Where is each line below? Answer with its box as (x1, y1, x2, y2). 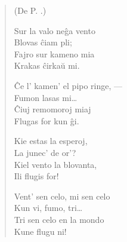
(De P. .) (14, 4, 47, 16)
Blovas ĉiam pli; (14, 36, 72, 48)
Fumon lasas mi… (14, 91, 78, 103)
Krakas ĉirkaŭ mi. (14, 59, 80, 72)
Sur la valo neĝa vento (14, 24, 95, 36)
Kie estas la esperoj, (14, 134, 88, 147)
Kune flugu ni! (14, 225, 67, 237)
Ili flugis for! (14, 170, 59, 182)
